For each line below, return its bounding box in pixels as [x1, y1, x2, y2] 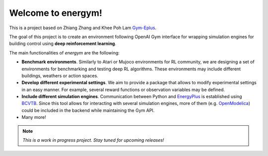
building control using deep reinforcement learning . [9, 41, 117, 47]
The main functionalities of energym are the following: [9, 50, 120, 55]
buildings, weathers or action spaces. [21, 72, 99, 79]
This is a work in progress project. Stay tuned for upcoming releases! [22, 137, 164, 143]
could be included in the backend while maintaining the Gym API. [21, 107, 155, 113]
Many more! [21, 114, 47, 120]
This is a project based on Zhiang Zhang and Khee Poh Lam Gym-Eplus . [9, 25, 156, 31]
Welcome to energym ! [9, 7, 103, 18]
